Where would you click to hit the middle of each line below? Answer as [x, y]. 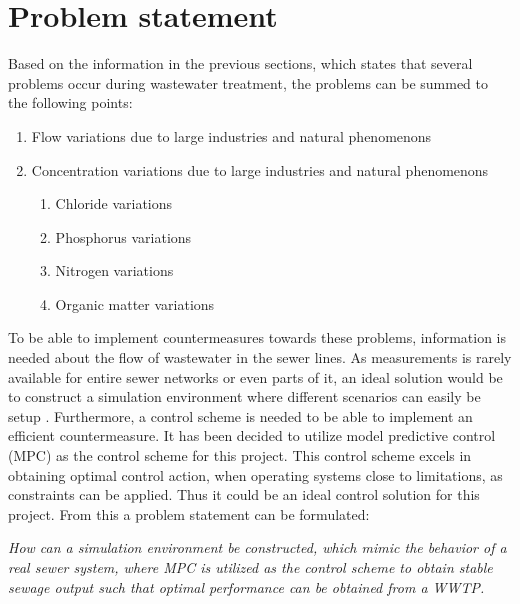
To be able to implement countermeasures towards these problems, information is [257, 337]
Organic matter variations [135, 303]
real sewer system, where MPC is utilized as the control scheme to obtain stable [250, 567]
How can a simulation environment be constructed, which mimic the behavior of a [257, 547]
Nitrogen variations [114, 270]
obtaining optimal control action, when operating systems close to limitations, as [255, 474]
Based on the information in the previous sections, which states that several [240, 63]
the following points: [70, 102]
